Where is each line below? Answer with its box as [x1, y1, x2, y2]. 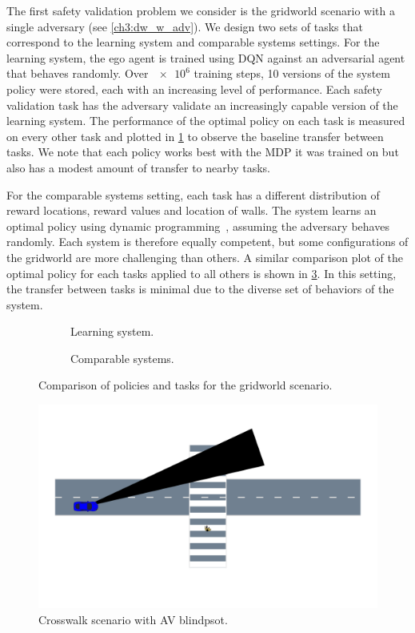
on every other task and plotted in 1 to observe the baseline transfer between [6, 127, 384, 144]
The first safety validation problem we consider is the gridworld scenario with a [6, 2, 395, 18]
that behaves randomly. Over [6, 65, 149, 82]
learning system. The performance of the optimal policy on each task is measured [6, 112, 405, 129]
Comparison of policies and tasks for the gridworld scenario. [38, 377, 333, 393]
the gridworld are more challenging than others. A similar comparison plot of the [6, 248, 403, 265]
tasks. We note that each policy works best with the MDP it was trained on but [6, 143, 399, 160]
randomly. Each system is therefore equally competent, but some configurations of [6, 233, 409, 250]
